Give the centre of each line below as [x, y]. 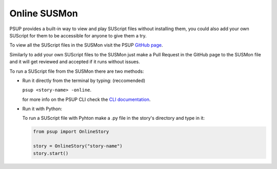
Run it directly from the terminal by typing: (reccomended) [84, 80]
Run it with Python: [42, 109]
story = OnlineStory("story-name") [78, 146]
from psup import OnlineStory [71, 132]
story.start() [51, 153]
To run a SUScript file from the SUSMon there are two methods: [77, 71]
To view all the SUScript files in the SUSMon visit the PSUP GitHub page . [86, 45]
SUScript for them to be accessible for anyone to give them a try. [78, 35]
